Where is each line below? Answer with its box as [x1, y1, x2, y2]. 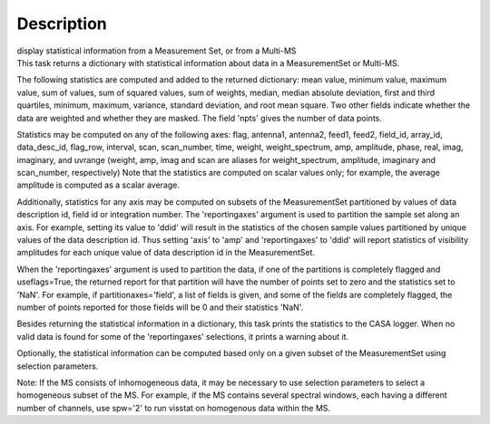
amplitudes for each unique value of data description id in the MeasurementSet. [16, 247, 316, 258]
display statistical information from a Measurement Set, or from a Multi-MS [16, 45, 297, 56]
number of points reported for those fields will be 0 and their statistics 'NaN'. [16, 302, 304, 313]
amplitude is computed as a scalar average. [16, 179, 181, 190]
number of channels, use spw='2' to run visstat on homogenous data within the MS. [16, 402, 331, 413]
